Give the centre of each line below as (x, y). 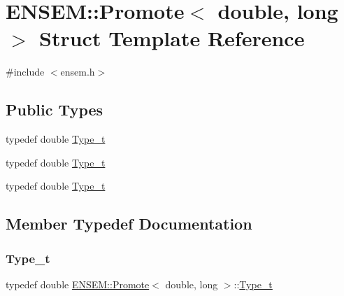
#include (25, 72)
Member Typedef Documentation (129, 224)
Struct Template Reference (172, 38)
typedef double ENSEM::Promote (78, 284)
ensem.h (78, 72)
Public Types (55, 110)
